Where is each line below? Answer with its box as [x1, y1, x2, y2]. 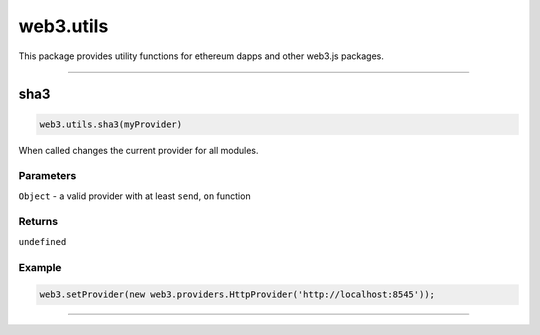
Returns [18, 215, 59, 229]
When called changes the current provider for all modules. [18, 144, 259, 156]
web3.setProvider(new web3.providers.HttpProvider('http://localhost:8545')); [39, 289, 435, 300]
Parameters [18, 169, 77, 183]
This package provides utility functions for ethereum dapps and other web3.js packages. [18, 50, 384, 62]
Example [18, 260, 62, 274]
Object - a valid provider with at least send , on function [18, 190, 251, 202]
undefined [18, 236, 67, 247]
